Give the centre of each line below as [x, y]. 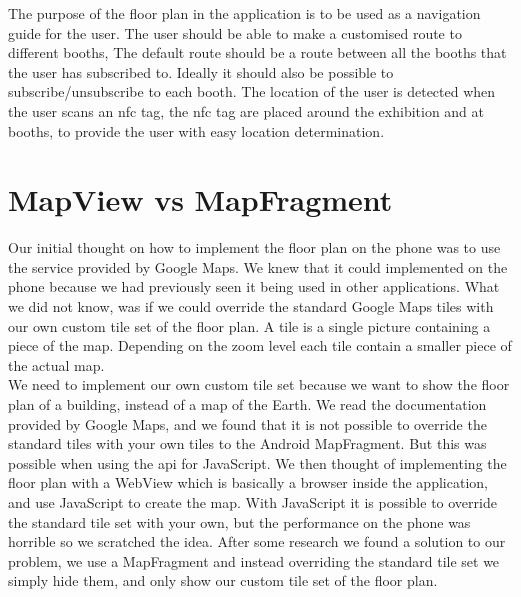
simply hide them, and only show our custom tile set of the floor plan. [223, 580]
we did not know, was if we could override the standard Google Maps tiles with [251, 306]
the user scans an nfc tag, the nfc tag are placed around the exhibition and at [246, 110]
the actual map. [56, 364]
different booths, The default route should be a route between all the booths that [257, 52]
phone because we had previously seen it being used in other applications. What [254, 286]
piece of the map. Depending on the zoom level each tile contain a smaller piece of [260, 345]
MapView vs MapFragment [200, 199]
